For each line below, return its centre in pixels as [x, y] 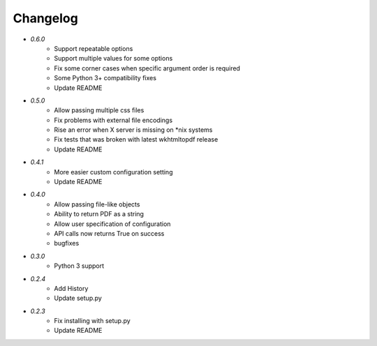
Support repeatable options [94, 48]
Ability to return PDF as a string [99, 214]
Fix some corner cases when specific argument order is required [147, 68]
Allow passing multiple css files [99, 110]
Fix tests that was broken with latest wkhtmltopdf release [136, 140]
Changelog [45, 18]
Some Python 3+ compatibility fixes [105, 78]
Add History [71, 288]
